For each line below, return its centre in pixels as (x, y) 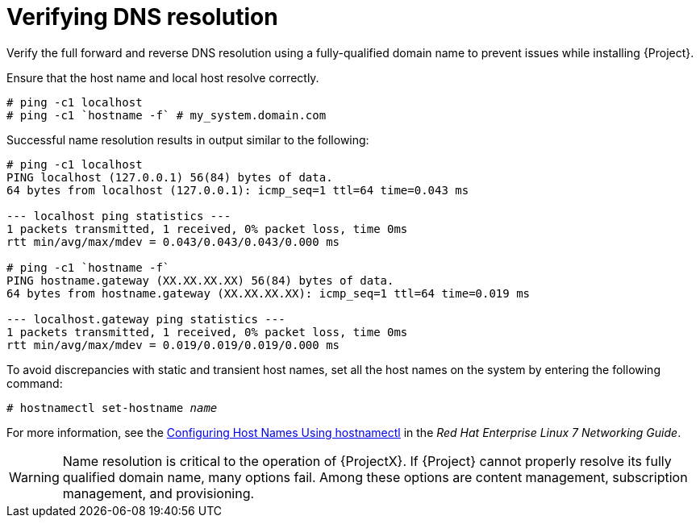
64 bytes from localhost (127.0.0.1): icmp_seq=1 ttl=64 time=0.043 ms (238, 190)
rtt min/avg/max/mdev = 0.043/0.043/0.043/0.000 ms (173, 241)
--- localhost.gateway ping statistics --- (146, 319)
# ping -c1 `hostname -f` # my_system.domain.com (167, 115)
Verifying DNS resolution (142, 17)
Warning (34, 477)
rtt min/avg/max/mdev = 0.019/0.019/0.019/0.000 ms (173, 345)
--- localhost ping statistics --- (119, 216)
